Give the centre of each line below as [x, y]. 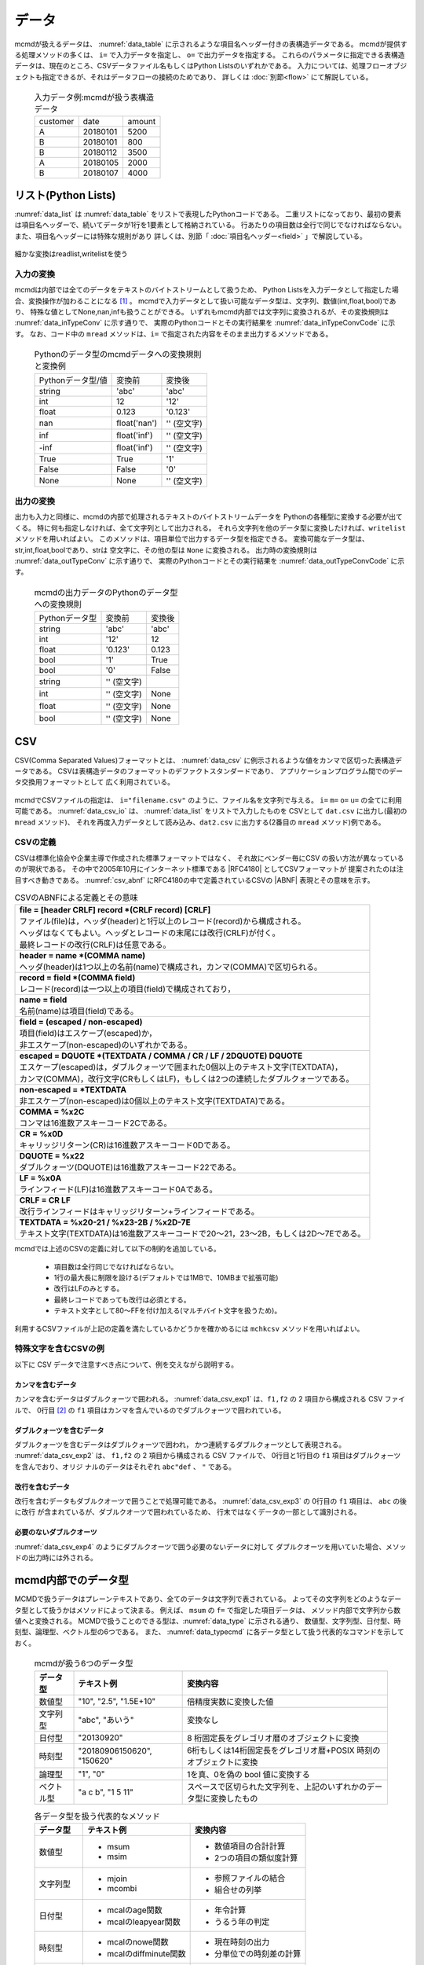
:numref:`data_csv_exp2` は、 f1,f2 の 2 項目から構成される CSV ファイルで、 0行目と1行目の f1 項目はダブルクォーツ [208, 1456]
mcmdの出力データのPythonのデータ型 [106, 592]
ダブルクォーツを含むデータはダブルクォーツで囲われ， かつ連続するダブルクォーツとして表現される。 [180, 1444]
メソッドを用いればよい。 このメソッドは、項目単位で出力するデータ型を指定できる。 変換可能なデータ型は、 [192, 539]
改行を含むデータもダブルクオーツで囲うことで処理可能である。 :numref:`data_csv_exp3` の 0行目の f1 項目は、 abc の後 [211, 1501]
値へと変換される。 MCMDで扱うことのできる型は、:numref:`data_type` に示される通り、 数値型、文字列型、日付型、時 [208, 1621]
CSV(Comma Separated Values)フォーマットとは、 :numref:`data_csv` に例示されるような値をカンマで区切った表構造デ [208, 760]
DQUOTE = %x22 [52, 1156]
